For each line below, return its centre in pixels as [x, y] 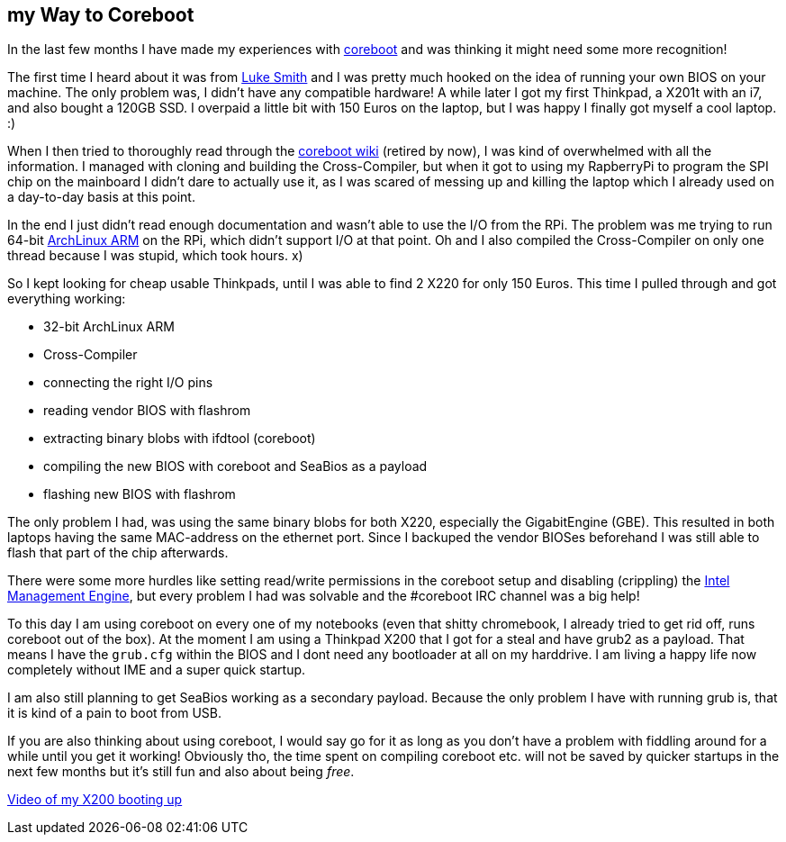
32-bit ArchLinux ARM [109, 327]
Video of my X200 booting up [95, 800]
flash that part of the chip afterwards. [118, 553]
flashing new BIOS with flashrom [140, 494]
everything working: [67, 299]
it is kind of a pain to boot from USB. [115, 713]
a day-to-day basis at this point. [101, 197]
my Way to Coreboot [101, 15]
